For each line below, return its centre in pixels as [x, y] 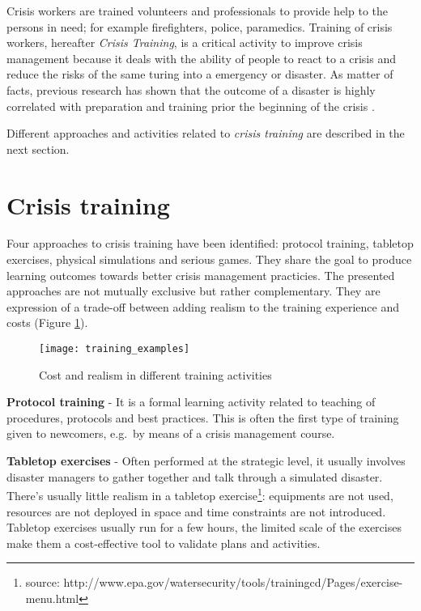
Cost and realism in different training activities [155, 374]
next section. [38, 149]
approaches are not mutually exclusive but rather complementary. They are [193, 291]
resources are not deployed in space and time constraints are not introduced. [196, 511]
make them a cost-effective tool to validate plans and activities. [164, 543]
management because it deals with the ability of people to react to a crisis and [202, 58]
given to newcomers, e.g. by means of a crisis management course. [171, 433]
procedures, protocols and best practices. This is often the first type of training [203, 417]
